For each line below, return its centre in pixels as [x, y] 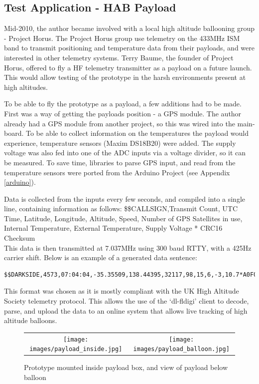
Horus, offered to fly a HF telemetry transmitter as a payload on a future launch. [128, 67]
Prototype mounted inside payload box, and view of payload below [126, 367]
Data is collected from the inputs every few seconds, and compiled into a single [125, 198]
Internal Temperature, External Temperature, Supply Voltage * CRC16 [113, 228]
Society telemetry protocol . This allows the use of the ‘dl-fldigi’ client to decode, [127, 301]
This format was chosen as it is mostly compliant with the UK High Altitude [122, 291]
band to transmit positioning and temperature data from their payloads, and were [129, 48]
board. [14, 133]
